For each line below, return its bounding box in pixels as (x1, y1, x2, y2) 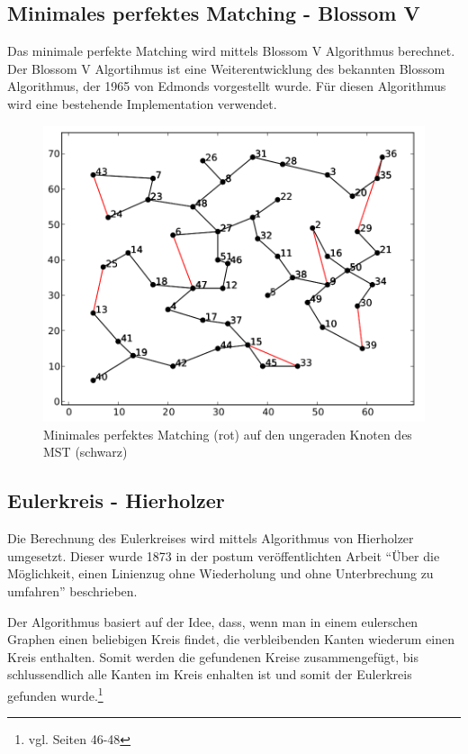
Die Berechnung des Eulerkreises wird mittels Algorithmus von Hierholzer (7, 529, 414, 548)
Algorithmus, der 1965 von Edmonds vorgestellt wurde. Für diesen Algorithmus (7, 77, 446, 95)
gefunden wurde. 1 (7, 684, 103, 704)
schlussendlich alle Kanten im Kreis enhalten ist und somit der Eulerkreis (7, 665, 412, 684)
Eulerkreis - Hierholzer (7, 486, 225, 514)
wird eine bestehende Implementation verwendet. (7, 94, 277, 113)
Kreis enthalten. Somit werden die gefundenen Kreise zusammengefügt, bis (7, 647, 418, 666)
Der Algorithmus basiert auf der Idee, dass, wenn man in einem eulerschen (7, 612, 418, 631)
